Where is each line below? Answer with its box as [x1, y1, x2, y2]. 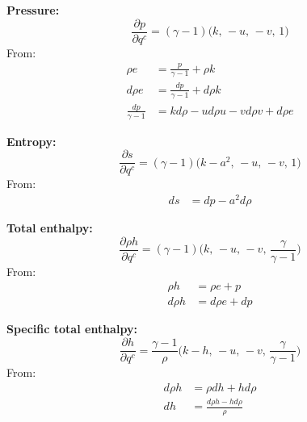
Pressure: [6, 2, 60, 18]
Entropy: [6, 132, 57, 149]
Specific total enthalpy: [6, 320, 137, 337]
